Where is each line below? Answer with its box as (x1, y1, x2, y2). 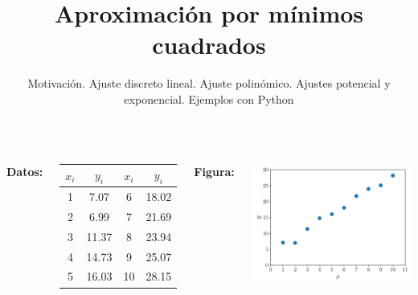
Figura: (194, 162, 235, 179)
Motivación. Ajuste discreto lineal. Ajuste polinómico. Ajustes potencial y (27, 75, 391, 92)
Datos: (6, 162, 43, 179)
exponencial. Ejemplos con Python (124, 90, 294, 107)
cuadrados (152, 28, 266, 61)
